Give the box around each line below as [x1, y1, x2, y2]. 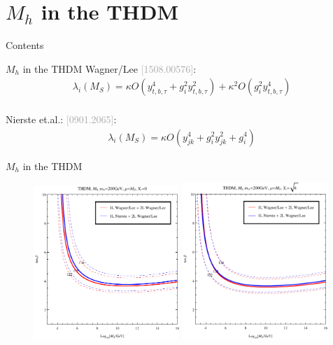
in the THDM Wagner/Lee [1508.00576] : [22, 61, 197, 76]
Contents [6, 38, 44, 52]
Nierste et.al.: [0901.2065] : [6, 111, 117, 126]
